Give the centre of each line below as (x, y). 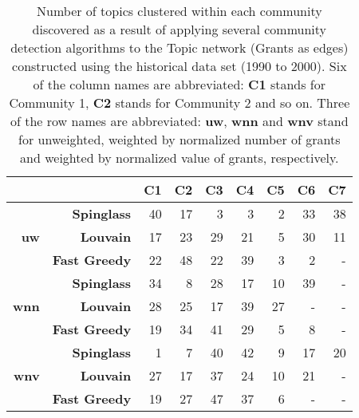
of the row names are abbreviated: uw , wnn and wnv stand (179, 121)
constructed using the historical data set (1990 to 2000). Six (179, 66)
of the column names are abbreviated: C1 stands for (179, 84)
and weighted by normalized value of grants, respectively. (179, 158)
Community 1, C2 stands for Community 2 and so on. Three (179, 103)
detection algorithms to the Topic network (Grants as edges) (179, 47)
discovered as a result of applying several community (179, 29)
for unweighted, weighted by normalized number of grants (179, 139)
